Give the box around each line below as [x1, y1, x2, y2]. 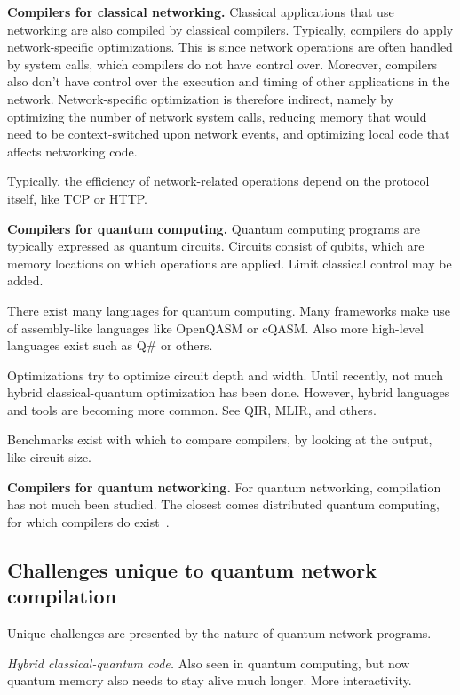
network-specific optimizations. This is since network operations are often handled [7, 37, 453, 56]
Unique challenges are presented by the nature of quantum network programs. [7, 624, 432, 643]
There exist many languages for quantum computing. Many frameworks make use [7, 300, 450, 319]
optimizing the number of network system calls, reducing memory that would [7, 107, 427, 125]
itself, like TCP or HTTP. [7, 188, 148, 207]
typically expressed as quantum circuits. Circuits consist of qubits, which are [7, 236, 424, 255]
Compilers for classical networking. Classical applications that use [7, 3, 394, 20]
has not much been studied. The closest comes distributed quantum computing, [7, 495, 440, 514]
